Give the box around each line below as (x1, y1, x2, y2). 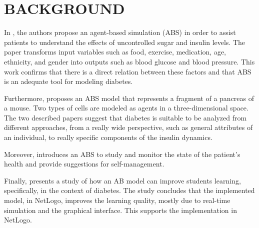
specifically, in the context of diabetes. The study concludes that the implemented (4, 185, 255, 195)
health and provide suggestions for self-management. (4, 158, 164, 169)
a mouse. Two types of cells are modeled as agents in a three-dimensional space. (4, 102, 248, 113)
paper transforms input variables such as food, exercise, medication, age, (4, 46, 226, 57)
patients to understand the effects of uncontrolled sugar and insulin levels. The (4, 36, 245, 47)
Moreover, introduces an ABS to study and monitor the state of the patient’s (4, 148, 240, 159)
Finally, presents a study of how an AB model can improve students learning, (4, 175, 241, 185)
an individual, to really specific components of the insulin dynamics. (4, 132, 212, 142)
